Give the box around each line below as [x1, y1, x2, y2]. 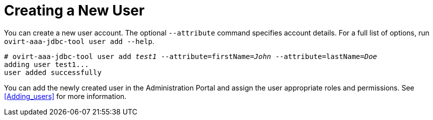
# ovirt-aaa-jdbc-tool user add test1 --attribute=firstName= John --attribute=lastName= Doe [4, 52, 377, 60]
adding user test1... [4, 60, 89, 68]
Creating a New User [4, 2, 145, 19]
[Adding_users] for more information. [4, 91, 127, 100]
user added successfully [4, 68, 102, 76]
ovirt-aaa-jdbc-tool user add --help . [4, 36, 155, 45]
